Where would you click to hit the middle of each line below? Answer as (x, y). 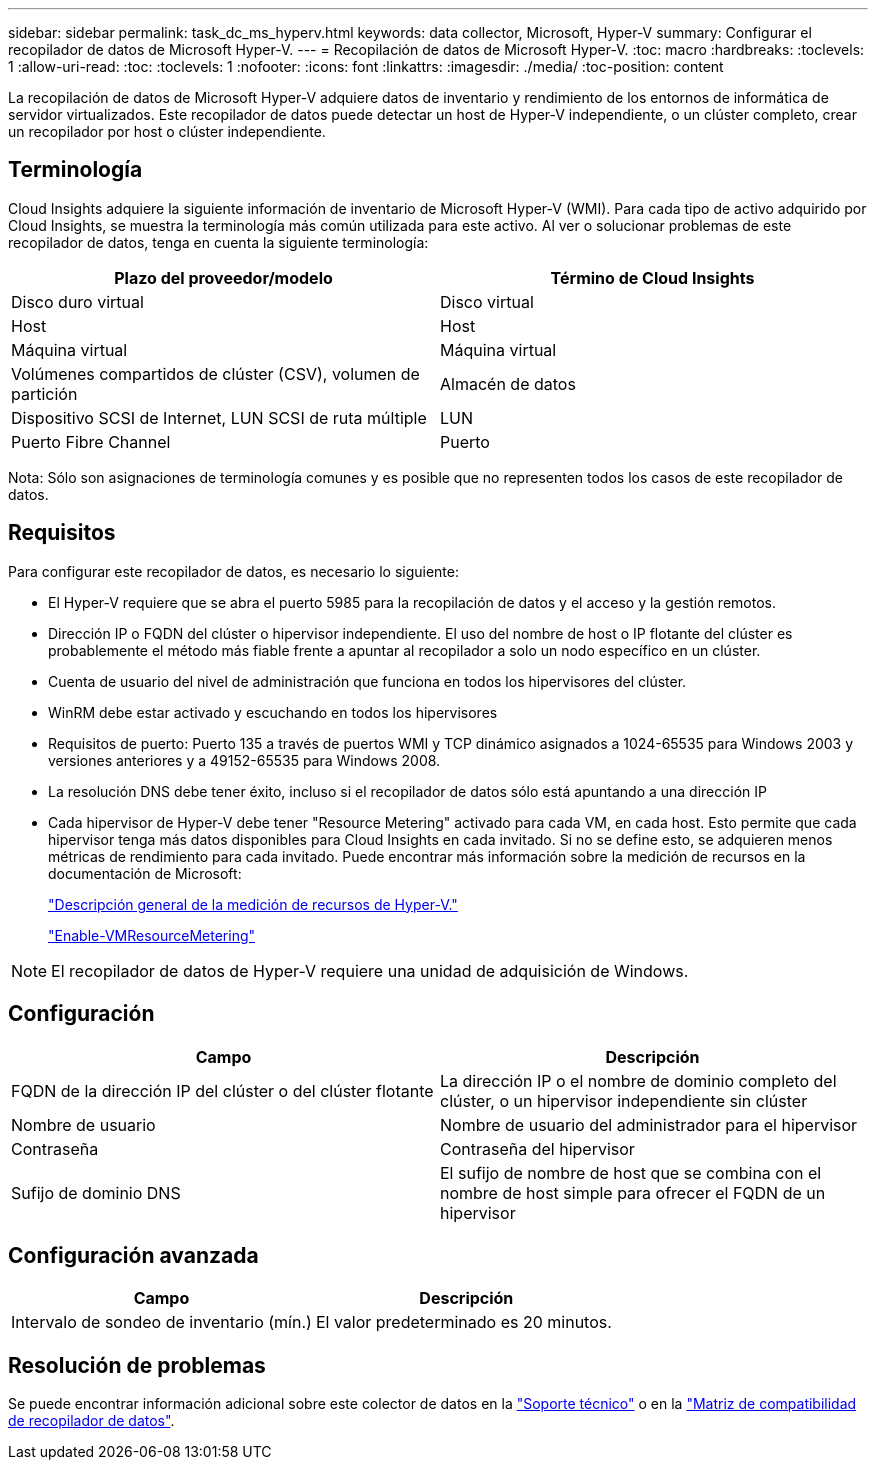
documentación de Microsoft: (145, 873)
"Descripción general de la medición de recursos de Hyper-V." (253, 904)
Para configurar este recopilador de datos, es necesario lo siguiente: (233, 571)
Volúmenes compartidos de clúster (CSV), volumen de (215, 373)
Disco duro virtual (77, 301)
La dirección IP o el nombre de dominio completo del (638, 1080)
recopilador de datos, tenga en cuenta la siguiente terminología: (218, 242)
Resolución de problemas (137, 1365)
